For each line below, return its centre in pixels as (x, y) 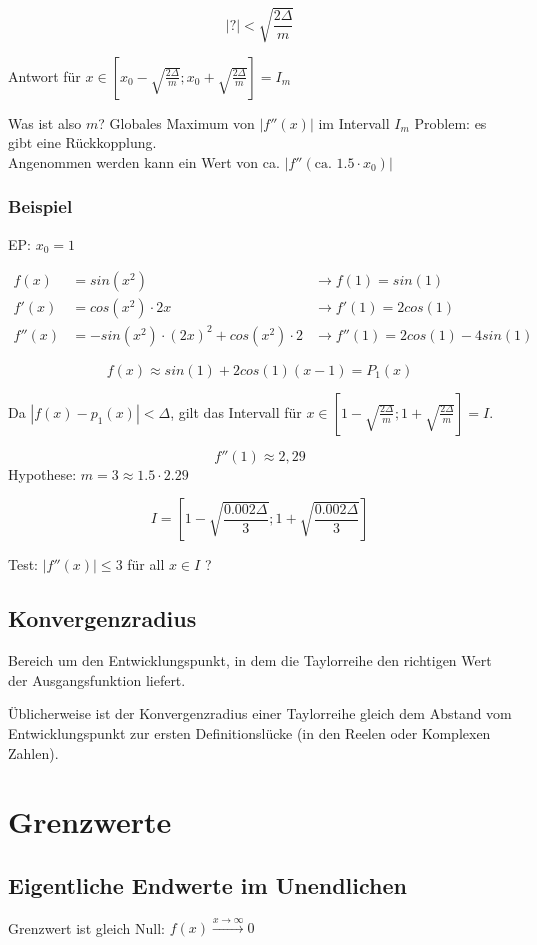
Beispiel (40, 206)
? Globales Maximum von (176, 122)
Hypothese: (42, 473)
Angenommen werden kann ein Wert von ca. (144, 161)
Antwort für (44, 75)
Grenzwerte (90, 821)
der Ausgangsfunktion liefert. (97, 679)
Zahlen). (33, 752)
